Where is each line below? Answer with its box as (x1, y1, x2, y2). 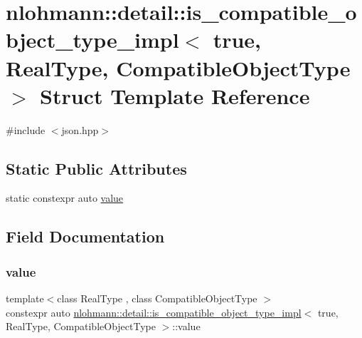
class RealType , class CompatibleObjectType (57, 291, 257, 306)
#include (6, 122, 46, 137)
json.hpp (61, 122, 99, 137)
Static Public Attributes (6, 157, 187, 179)
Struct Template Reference (40, 81, 310, 110)
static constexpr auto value (6, 190, 124, 205)
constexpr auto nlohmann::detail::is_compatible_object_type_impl (6, 304, 302, 319)
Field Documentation (6, 225, 165, 247)
